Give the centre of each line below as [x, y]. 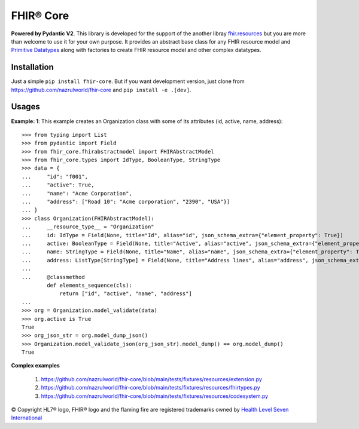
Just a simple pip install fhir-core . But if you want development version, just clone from [128, 81]
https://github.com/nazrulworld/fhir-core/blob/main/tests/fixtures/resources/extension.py [152, 379]
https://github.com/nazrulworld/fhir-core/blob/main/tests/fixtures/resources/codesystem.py [155, 396]
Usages [25, 107]
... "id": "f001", [55, 177]
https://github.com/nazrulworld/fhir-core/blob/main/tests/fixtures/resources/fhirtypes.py [150, 388]
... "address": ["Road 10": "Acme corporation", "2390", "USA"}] [126, 202]
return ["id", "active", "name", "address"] [126, 294]
